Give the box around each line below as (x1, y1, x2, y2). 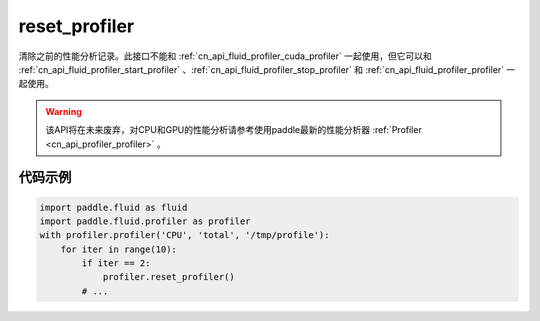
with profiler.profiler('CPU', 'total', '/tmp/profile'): (39, 230, 330, 241)
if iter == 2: (81, 258, 151, 269)
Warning (45, 105, 82, 117)
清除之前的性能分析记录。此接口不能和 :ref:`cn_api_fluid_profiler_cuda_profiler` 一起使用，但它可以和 (18, 50, 432, 62)
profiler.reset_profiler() (102, 271, 235, 283)
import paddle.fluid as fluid (39, 201, 188, 213)
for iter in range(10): (60, 243, 177, 255)
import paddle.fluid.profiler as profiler (39, 215, 251, 227)
